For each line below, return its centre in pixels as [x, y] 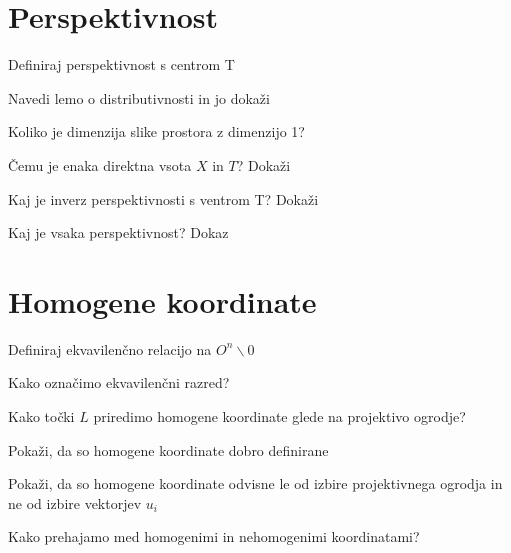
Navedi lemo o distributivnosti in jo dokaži [139, 97]
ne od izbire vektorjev [75, 502]
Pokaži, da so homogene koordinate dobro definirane [168, 449]
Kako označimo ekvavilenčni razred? [119, 382]
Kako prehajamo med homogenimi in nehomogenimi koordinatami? [214, 536]
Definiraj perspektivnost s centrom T [121, 64]
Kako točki [41, 416]
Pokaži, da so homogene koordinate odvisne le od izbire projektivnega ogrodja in [255, 483]
